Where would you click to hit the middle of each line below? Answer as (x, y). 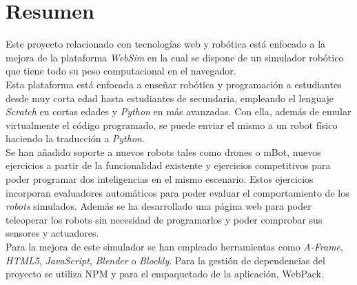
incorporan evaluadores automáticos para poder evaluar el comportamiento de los (177, 192)
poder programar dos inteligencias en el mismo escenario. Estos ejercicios (160, 179)
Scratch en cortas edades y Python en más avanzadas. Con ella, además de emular (178, 111)
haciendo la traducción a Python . (75, 138)
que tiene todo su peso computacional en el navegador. (121, 71)
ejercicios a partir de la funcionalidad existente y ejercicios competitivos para (168, 165)
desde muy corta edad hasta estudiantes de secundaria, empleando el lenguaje (170, 98)
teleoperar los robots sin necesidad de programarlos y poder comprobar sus (164, 219)
